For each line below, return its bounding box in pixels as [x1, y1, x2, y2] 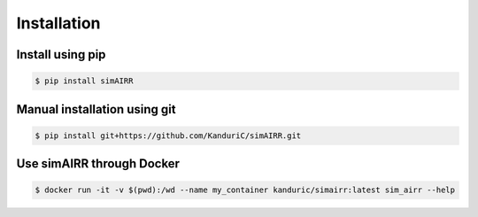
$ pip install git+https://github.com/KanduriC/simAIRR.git [35, 130, 302, 141]
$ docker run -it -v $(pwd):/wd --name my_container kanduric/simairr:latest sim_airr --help [35, 185, 456, 195]
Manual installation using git [16, 102, 176, 117]
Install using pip [16, 47, 106, 62]
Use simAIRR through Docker [16, 156, 181, 172]
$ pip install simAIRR [35, 76, 134, 86]
